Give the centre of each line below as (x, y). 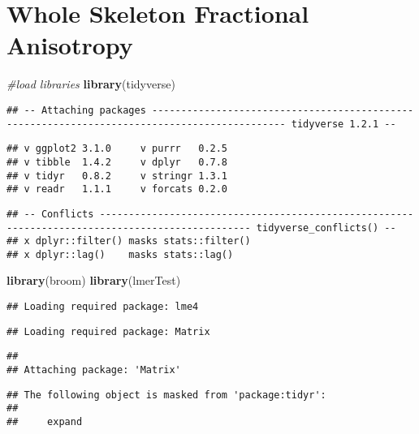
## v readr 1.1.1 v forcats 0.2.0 (117, 189)
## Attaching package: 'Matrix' (94, 370)
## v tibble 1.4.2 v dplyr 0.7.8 (117, 162)
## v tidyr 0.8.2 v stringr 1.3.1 (117, 176)
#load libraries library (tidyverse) (91, 84)
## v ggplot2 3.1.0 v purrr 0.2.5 (117, 149)
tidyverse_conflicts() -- (326, 228)
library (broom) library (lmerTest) (94, 280)
